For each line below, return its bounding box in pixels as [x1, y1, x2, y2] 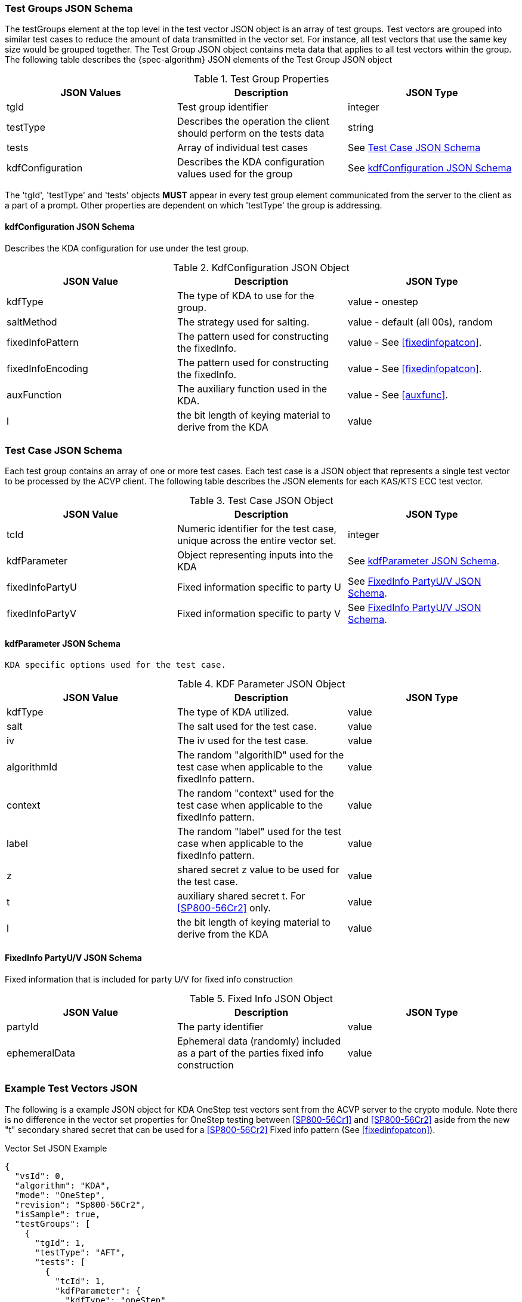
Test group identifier [177, 101, 268, 113]
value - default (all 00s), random [347, 315, 493, 328]
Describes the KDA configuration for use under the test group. [5, 242, 249, 253]
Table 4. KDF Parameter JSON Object [177, 677, 345, 690]
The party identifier [177, 1020, 264, 1033]
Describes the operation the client [177, 115, 329, 128]
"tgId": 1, [35, 1237, 85, 1248]
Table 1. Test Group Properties [193, 73, 329, 85]
